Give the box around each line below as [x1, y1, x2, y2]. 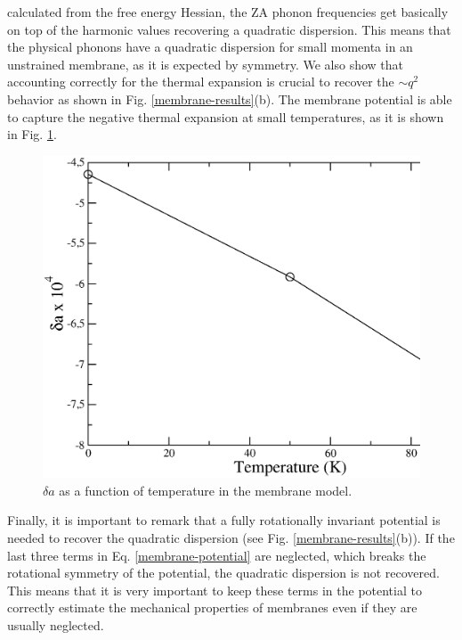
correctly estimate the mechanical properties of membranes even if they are [7, 598, 417, 617]
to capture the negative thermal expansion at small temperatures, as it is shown [7, 107, 444, 126]
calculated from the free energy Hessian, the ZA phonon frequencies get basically [7, 3, 449, 21]
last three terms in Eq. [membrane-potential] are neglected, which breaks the [7, 546, 426, 564]
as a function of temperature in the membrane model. [59, 480, 353, 499]
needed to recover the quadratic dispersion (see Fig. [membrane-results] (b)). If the [7, 529, 455, 546]
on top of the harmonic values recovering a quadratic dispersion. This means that [7, 20, 451, 38]
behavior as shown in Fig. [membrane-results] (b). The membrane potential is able [7, 89, 452, 108]
